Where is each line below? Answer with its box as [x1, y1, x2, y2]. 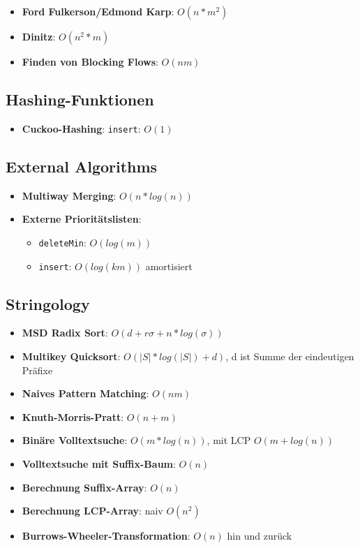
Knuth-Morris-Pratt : [22, 409, 124, 424]
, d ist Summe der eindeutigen [225, 348, 354, 363]
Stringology [6, 292, 90, 314]
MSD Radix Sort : [22, 325, 108, 340]
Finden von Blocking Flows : [22, 54, 158, 68]
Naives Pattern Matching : [22, 386, 149, 401]
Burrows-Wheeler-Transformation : [22, 528, 190, 543]
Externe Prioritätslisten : [22, 212, 142, 226]
